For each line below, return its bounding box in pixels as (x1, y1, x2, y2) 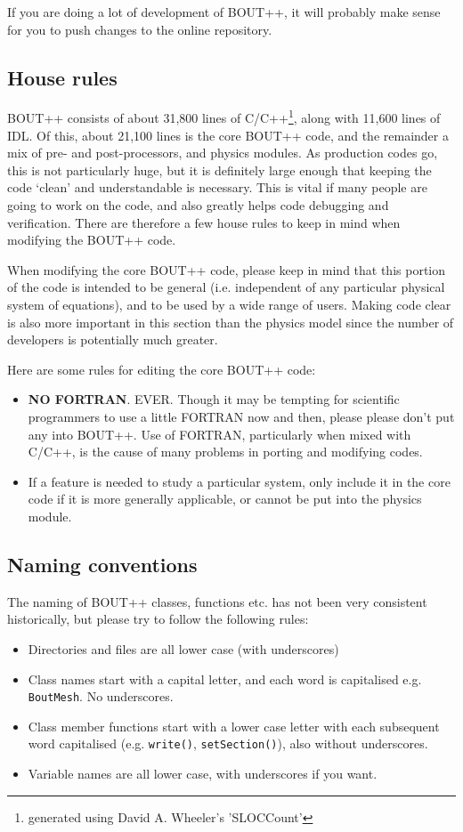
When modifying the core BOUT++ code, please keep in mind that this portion (7, 260, 445, 279)
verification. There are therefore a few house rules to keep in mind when (7, 213, 401, 231)
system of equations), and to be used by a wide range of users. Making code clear (7, 295, 451, 313)
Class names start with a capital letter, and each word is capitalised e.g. (28, 669, 422, 688)
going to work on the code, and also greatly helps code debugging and (7, 196, 389, 214)
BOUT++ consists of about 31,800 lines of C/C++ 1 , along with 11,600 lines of (7, 106, 441, 127)
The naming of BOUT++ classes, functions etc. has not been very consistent (7, 592, 427, 610)
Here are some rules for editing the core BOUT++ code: (7, 359, 316, 378)
